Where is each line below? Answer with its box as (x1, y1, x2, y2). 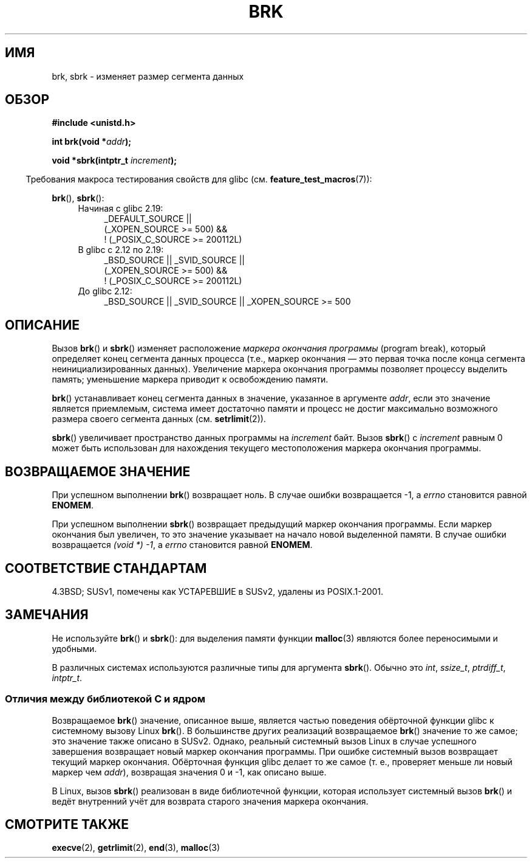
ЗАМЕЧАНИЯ (5, 607, 89, 623)
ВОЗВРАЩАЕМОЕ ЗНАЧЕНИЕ (5, 463, 191, 479)
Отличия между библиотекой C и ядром (5, 693, 206, 705)
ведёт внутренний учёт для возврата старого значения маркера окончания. (52, 795, 369, 806)
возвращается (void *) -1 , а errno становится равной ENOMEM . (52, 539, 313, 550)
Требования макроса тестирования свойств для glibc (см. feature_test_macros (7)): (26, 174, 372, 185)
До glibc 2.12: (78, 286, 132, 297)
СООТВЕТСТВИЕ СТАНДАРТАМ (5, 560, 207, 576)
